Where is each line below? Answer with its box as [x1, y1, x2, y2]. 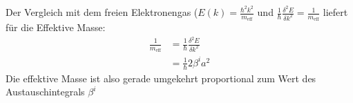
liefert [323, 5, 348, 19]
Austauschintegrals [6, 84, 85, 99]
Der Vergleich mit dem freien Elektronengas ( [6, 5, 198, 19]
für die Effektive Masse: [6, 20, 106, 35]
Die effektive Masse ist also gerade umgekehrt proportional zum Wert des [6, 71, 316, 85]
